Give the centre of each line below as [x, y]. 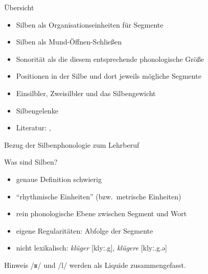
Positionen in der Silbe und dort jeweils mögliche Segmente [109, 76]
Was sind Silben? [31, 162]
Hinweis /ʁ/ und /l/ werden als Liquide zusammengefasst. [95, 265]
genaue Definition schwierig [59, 179]
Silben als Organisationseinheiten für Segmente [90, 24]
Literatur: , [33, 128]
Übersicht [19, 7]
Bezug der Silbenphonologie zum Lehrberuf [72, 144]
